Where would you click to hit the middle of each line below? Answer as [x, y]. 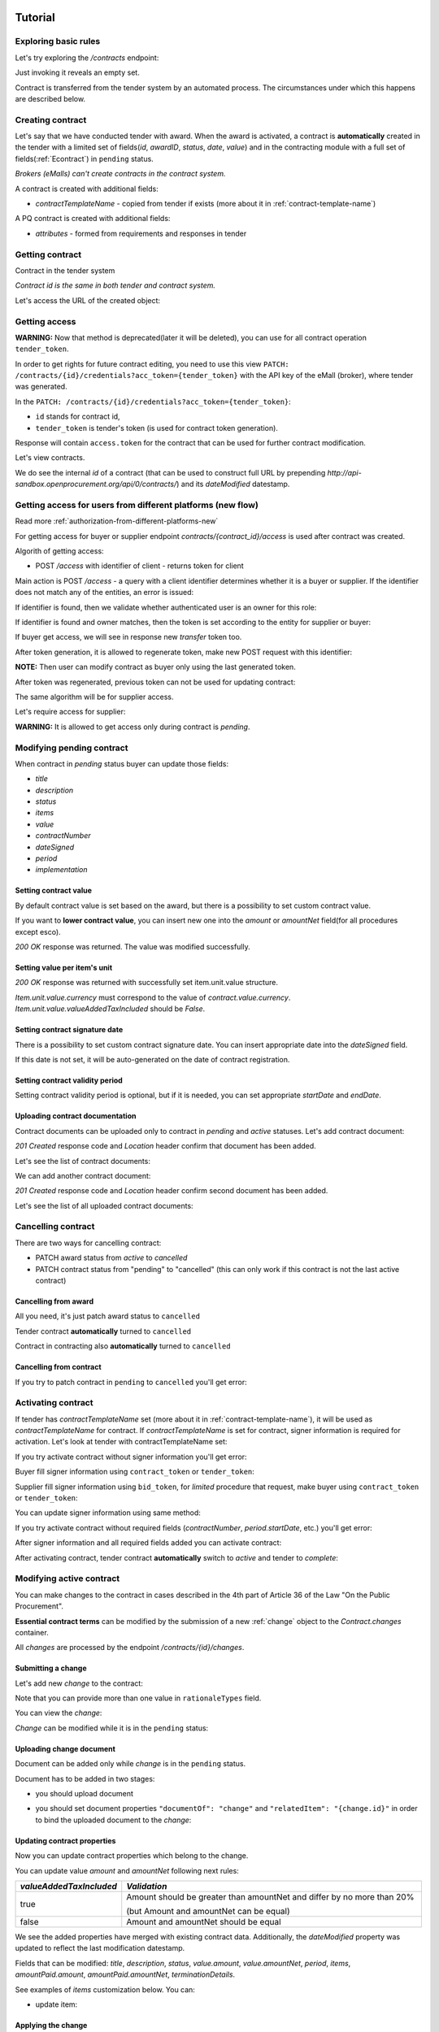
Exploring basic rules [58, 41]
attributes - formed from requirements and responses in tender [141, 233]
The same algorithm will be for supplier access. [94, 697]
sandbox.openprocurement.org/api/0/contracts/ [96, 484]
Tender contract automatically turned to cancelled [103, 1331]
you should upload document [85, 1794]
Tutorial [35, 17]
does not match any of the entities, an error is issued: [104, 593]
